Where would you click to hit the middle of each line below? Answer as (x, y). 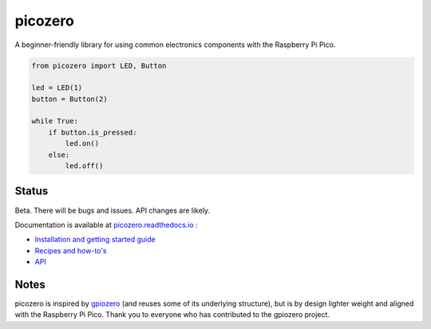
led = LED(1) (57, 88)
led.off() (84, 166)
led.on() (82, 144)
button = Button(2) (69, 99)
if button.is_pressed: (93, 132)
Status (32, 191)
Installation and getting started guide (95, 240)
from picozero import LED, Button (99, 65)
